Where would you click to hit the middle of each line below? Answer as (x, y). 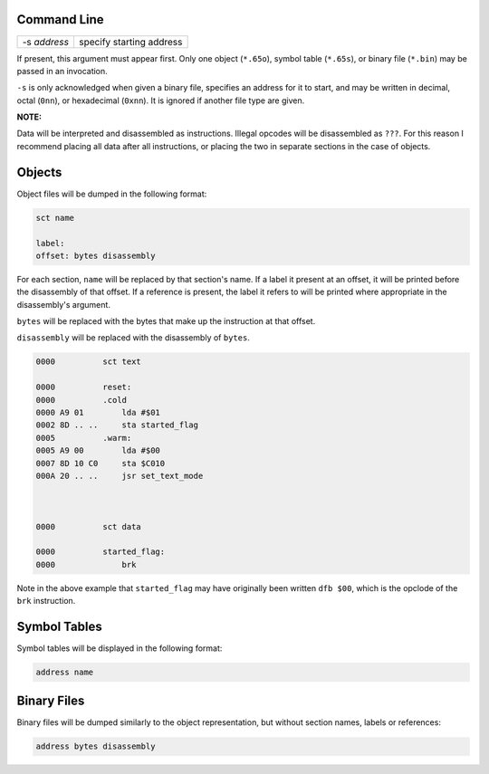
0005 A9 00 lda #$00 (98, 451)
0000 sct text (89, 362)
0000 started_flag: (101, 552)
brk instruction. (46, 601)
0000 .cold (81, 400)
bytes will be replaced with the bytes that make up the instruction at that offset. (166, 321)
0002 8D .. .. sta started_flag (117, 425)
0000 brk (86, 564)
